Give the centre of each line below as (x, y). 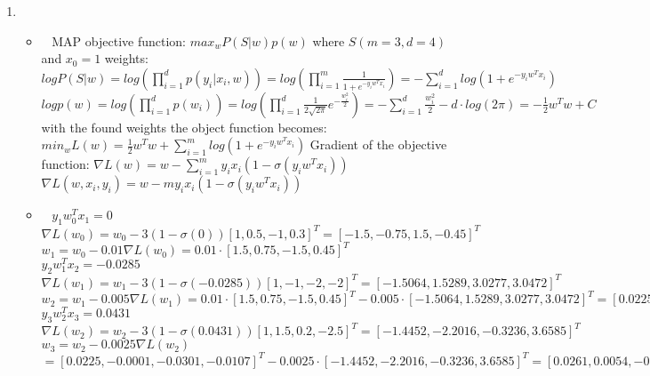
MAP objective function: (119, 40)
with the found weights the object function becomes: (184, 127)
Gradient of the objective (378, 144)
